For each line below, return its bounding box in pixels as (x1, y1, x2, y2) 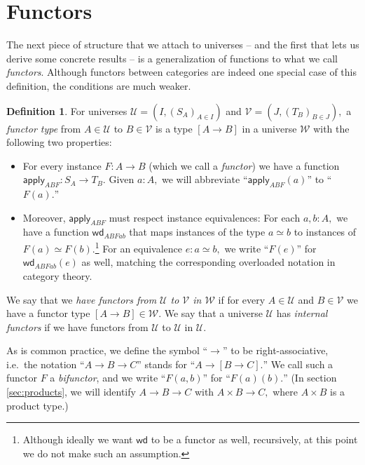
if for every (218, 292, 266, 306)
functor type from (6, 121, 81, 135)
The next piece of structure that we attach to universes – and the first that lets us (6, 37, 359, 52)
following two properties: (6, 135, 112, 149)
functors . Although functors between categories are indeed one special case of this (6, 65, 357, 79)
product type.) (6, 398, 69, 412)
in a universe (242, 121, 297, 135)
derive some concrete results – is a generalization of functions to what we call (6, 50, 338, 65)
